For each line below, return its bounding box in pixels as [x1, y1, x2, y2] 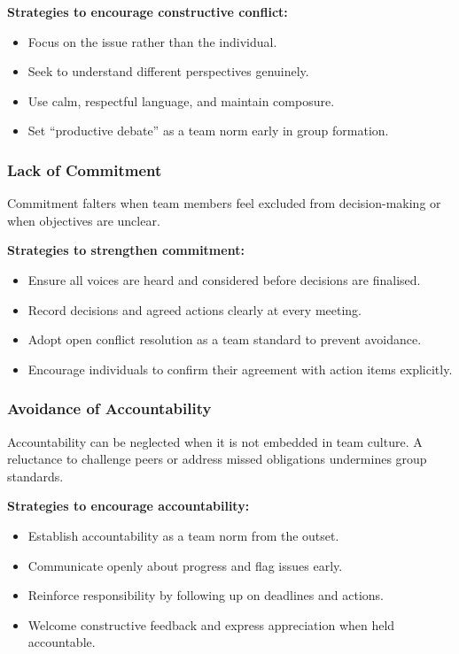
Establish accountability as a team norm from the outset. [27, 526, 339, 544]
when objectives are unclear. [7, 211, 160, 229]
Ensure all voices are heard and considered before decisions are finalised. [27, 270, 421, 289]
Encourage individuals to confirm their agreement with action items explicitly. [27, 359, 453, 378]
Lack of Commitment [7, 158, 162, 181]
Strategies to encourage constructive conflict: [7, 3, 288, 20]
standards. [7, 466, 64, 485]
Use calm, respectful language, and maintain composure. [27, 91, 335, 110]
